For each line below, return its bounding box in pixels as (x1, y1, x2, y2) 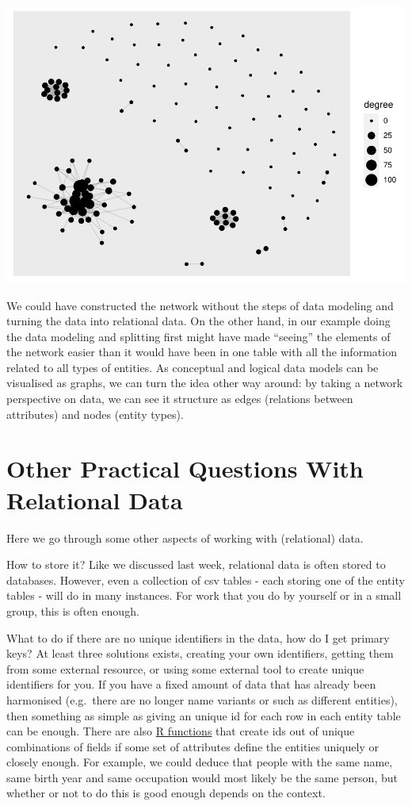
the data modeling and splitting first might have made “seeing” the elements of (6, 328, 391, 344)
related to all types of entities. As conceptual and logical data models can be (6, 359, 379, 375)
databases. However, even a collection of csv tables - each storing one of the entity (6, 571, 405, 588)
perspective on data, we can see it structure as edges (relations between (6, 390, 353, 407)
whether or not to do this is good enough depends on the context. (6, 785, 326, 801)
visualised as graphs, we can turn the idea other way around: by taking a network (6, 374, 403, 391)
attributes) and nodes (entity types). (6, 405, 184, 422)
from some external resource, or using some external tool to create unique (6, 660, 364, 677)
